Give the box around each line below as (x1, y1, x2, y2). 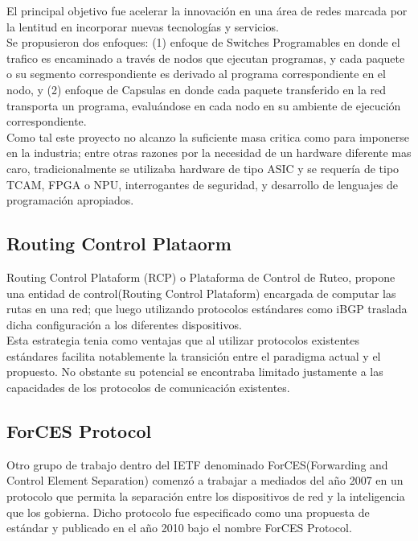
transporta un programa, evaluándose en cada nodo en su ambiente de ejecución (6, 97, 401, 114)
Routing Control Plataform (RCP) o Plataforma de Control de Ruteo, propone (6, 268, 395, 285)
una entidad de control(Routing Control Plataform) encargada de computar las (6, 284, 396, 301)
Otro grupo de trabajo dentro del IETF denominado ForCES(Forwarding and (6, 456, 388, 473)
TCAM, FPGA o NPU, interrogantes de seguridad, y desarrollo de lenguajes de (6, 176, 398, 192)
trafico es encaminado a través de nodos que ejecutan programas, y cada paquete (6, 49, 405, 66)
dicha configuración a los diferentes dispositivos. (6, 316, 242, 332)
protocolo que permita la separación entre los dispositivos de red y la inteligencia (6, 488, 405, 505)
